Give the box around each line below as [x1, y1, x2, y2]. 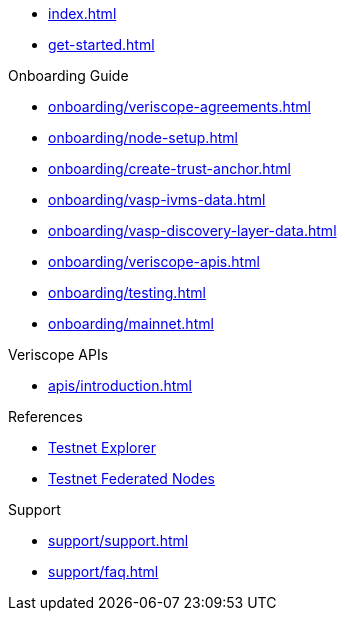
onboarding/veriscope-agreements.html [48, 98, 311, 115]
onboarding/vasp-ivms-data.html [48, 191, 266, 208]
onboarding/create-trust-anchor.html [48, 160, 291, 177]
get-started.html [48, 36, 155, 53]
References [8, 408, 83, 425]
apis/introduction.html [48, 377, 192, 394]
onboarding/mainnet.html [48, 315, 214, 332]
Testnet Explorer [48, 439, 156, 456]
